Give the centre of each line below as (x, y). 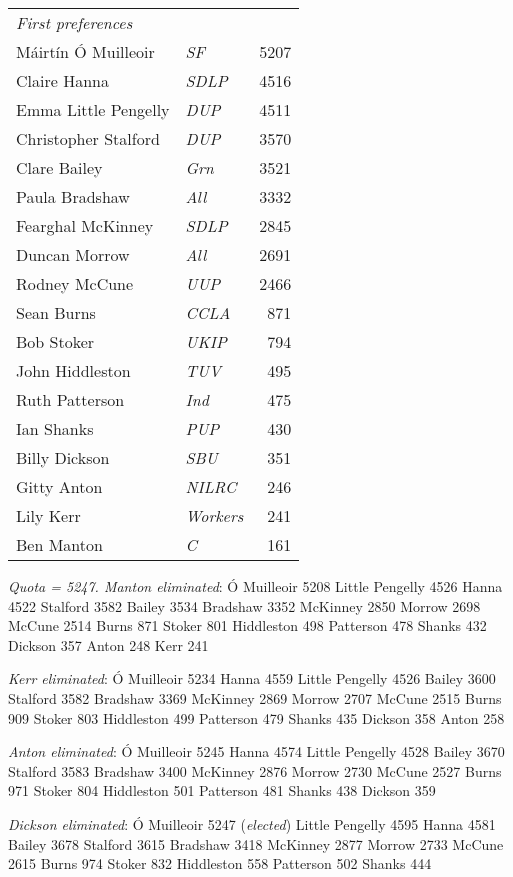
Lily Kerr (48, 515)
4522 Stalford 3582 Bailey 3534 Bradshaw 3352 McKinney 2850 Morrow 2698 (244, 605)
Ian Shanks (55, 428)
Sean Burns (56, 312)
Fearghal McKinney (85, 225)
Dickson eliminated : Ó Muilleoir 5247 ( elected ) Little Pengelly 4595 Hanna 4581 (252, 823)
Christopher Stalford (88, 138)
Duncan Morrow (73, 254)
